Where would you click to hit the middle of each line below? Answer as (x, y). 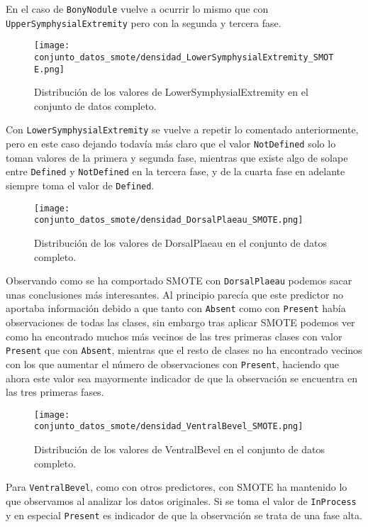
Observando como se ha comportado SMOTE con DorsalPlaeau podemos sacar (179, 281)
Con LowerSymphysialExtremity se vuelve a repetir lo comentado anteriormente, (182, 129)
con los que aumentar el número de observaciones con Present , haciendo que (173, 364)
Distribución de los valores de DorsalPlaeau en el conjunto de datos (180, 243)
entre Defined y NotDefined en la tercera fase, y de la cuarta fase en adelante (175, 171)
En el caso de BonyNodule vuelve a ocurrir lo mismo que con (137, 9)
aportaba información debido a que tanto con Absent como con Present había (176, 308)
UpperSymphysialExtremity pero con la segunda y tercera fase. (144, 22)
